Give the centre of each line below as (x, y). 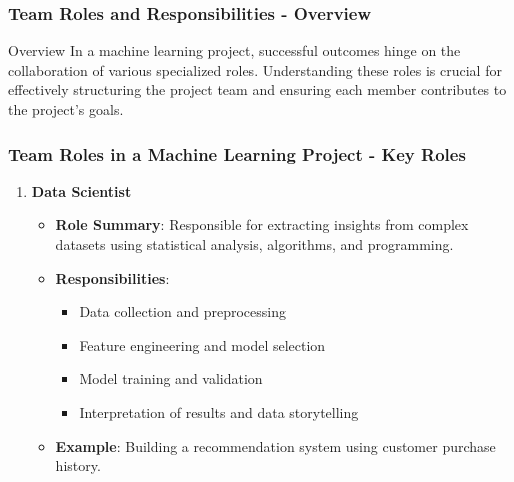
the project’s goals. (66, 109)
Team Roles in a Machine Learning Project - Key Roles (237, 153)
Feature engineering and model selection (202, 344)
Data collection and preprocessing (182, 311)
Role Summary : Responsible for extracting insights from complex (262, 224)
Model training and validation (171, 378)
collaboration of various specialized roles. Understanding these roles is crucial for (255, 69)
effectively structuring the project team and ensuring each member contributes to (257, 89)
